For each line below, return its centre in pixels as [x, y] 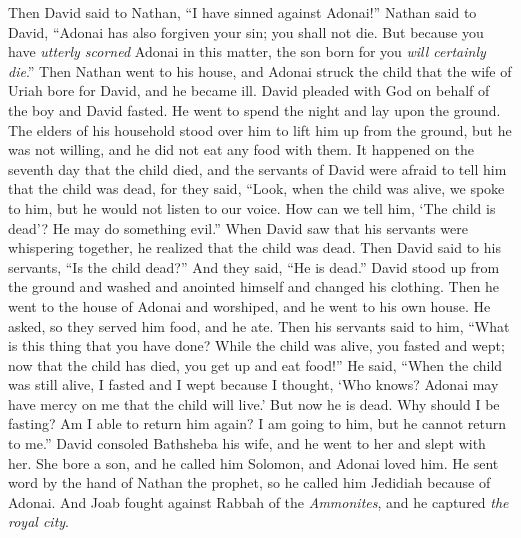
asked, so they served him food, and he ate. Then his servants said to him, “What [259, 325]
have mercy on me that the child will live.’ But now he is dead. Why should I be [254, 403]
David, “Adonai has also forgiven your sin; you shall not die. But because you [246, 31]
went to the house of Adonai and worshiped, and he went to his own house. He [249, 305]
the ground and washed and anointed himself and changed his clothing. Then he [254, 286]
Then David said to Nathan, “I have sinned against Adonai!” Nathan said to [242, 12]
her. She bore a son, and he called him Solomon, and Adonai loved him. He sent [253, 462]
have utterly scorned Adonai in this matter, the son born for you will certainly [247, 51]
